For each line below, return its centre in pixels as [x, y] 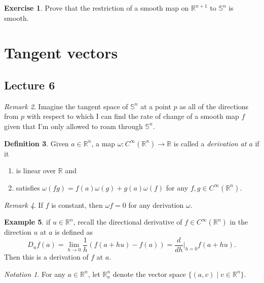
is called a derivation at [210, 143]
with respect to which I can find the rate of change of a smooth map [133, 116]
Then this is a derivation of [46, 256]
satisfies [28, 187]
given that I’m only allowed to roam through [73, 126]
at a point [156, 106]
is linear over [36, 170]
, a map [103, 143]
